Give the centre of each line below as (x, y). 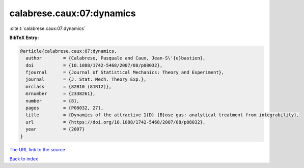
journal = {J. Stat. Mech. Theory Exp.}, (86, 79)
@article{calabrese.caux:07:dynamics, (68, 51)
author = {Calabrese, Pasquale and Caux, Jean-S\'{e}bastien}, (116, 58)
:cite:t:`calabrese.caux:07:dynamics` (47, 28)
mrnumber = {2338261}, (61, 94)
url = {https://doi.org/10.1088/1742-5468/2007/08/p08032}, (116, 122)
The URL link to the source (37, 149)
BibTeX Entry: (24, 38)
